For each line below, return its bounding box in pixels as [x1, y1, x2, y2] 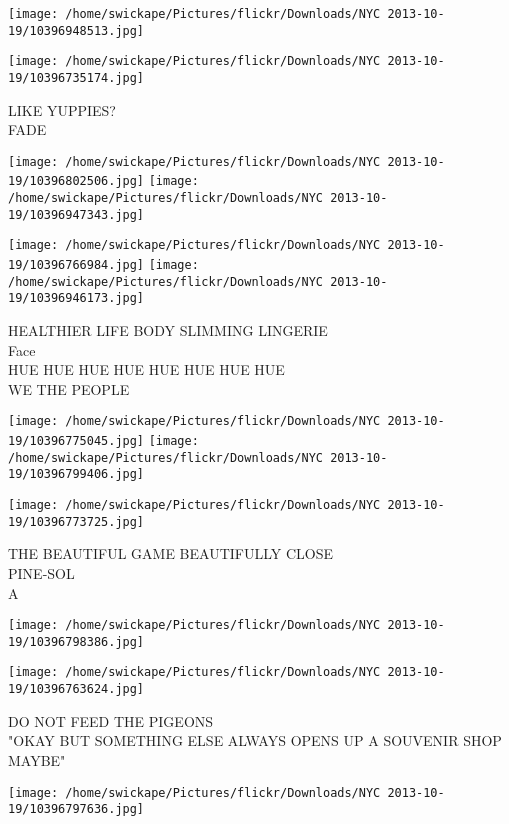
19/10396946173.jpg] [8, 291, 145, 306]
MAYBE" [8, 749, 66, 770]
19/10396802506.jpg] [8, 174, 145, 189]
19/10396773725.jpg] [8, 514, 145, 529]
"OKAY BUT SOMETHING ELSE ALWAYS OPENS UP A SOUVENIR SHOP [8, 730, 502, 751]
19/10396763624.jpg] [8, 682, 145, 697]
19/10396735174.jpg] [8, 70, 145, 85]
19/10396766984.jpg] [8, 258, 145, 273]
